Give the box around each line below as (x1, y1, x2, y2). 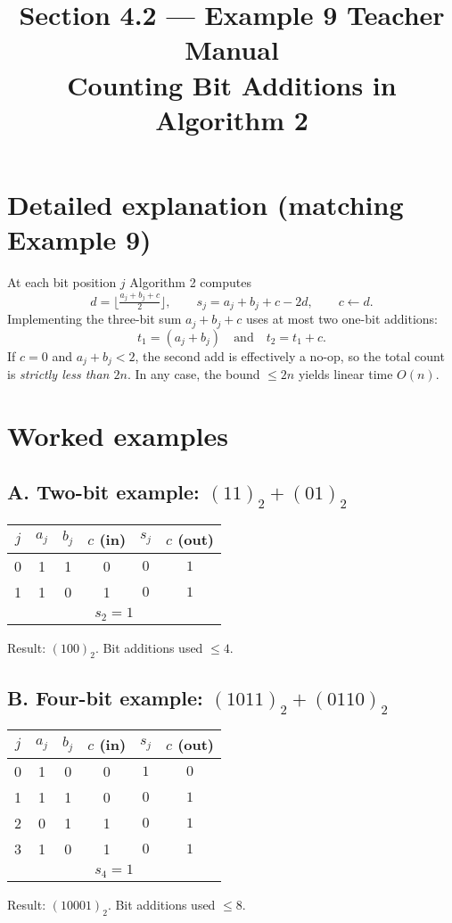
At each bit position (7, 273, 117, 292)
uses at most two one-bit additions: (246, 309, 439, 328)
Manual (185, 31, 279, 68)
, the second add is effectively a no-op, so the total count (135, 346, 445, 365)
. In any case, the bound (127, 364, 260, 383)
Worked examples (7, 416, 228, 453)
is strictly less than (7, 364, 110, 383)
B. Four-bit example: (7, 683, 203, 711)
